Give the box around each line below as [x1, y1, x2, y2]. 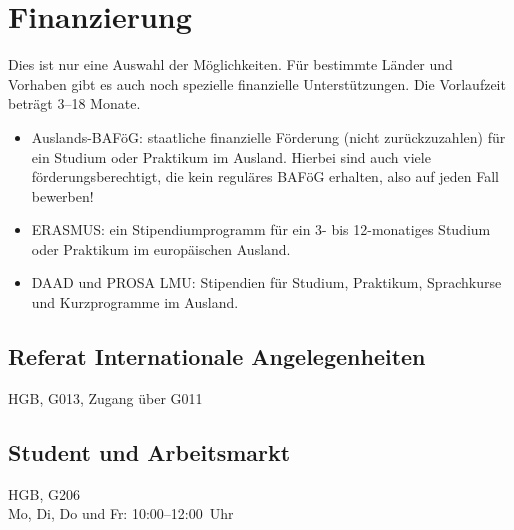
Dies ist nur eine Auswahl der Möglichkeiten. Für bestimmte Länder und [8, 54, 453, 75]
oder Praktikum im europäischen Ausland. [31, 238, 291, 259]
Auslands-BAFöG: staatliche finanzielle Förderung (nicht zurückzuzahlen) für [31, 126, 506, 147]
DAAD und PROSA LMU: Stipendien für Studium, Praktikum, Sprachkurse [31, 272, 502, 293]
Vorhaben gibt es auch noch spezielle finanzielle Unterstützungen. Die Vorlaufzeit [8, 73, 506, 94]
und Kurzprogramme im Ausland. [31, 292, 239, 313]
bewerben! [31, 185, 94, 206]
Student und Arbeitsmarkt [8, 436, 291, 467]
